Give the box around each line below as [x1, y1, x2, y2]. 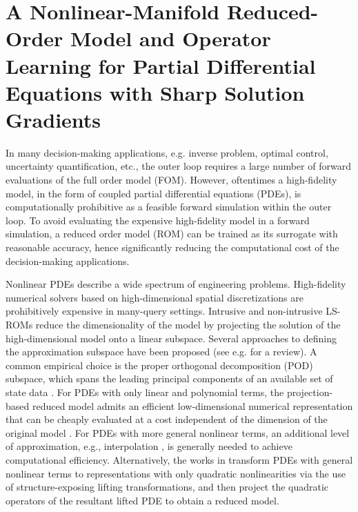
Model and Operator [70, 24, 271, 52]
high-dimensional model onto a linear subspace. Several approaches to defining [6, 331, 337, 345]
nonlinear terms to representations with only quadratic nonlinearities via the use [6, 466, 346, 480]
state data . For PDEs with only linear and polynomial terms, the [6, 384, 284, 399]
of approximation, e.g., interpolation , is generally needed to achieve [6, 439, 292, 453]
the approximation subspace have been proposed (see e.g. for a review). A [6, 344, 317, 359]
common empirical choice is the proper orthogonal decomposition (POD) [6, 357, 313, 372]
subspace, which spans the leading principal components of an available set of [6, 371, 333, 386]
